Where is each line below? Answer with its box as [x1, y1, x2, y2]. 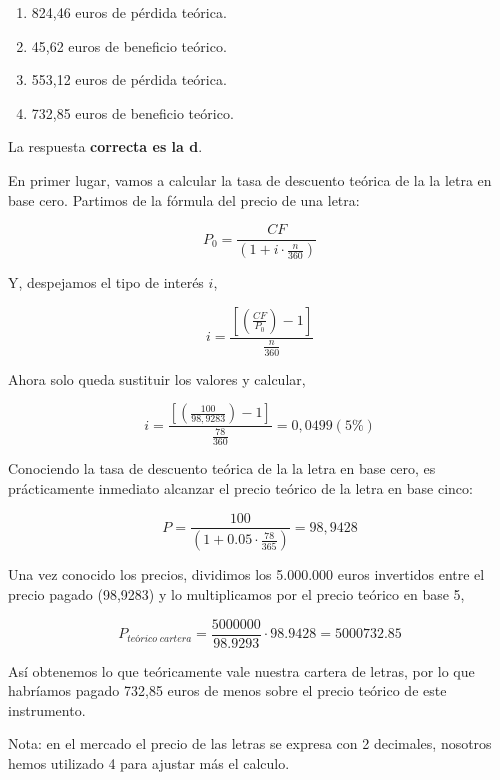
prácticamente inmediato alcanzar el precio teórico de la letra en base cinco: [8, 477, 473, 498]
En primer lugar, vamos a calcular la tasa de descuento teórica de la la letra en [8, 169, 492, 190]
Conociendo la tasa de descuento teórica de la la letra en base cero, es [8, 458, 436, 479]
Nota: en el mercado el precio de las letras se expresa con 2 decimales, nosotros [8, 733, 492, 754]
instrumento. [8, 699, 86, 720]
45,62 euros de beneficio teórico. [31, 35, 227, 56]
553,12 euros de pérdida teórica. [31, 69, 227, 90]
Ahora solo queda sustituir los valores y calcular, [8, 368, 306, 389]
